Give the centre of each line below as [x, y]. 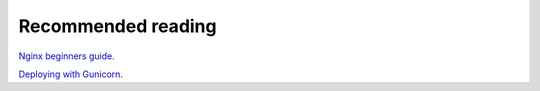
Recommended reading [117, 26]
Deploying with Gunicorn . [71, 74]
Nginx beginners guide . [66, 56]
